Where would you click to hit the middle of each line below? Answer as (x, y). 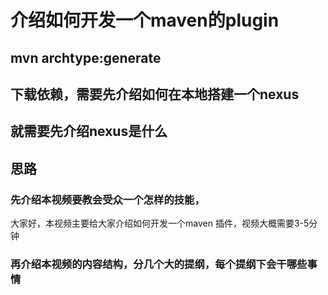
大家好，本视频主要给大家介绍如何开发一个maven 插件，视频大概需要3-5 (160, 223)
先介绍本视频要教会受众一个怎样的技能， (107, 199)
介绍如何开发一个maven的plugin (145, 20)
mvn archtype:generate (86, 57)
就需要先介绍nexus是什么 (89, 131)
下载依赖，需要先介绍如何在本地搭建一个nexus (155, 94)
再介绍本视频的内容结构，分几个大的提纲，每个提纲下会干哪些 (159, 264)
